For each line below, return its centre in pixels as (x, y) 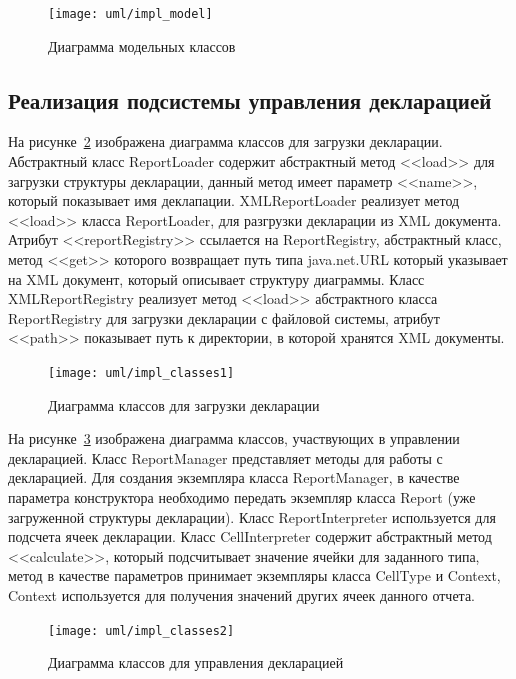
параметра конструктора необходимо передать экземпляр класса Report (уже (242, 497)
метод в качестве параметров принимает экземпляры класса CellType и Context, (254, 575)
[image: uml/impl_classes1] (141, 372)
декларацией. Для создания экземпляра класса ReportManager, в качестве (234, 477)
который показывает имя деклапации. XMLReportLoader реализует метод (234, 200)
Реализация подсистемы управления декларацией (250, 99)
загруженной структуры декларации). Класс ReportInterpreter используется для (252, 516)
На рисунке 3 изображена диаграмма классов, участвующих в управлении (234, 438)
